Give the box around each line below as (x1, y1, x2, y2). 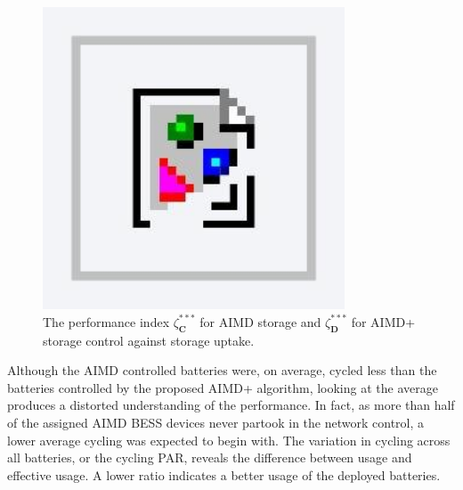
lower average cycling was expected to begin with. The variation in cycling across (7, 430, 451, 449)
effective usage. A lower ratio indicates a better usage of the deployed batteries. (7, 465, 441, 484)
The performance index (43, 312, 170, 331)
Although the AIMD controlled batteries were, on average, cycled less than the (7, 361, 437, 380)
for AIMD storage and (199, 312, 321, 331)
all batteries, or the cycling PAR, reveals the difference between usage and (7, 448, 412, 467)
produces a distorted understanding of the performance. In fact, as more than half (7, 396, 455, 414)
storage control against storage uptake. (43, 331, 255, 349)
